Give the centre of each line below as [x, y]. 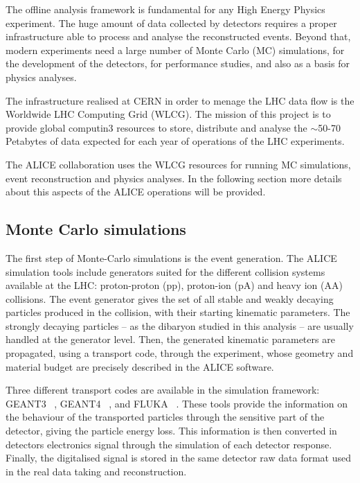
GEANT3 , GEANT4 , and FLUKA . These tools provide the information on [177, 403]
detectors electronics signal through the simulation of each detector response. [169, 444]
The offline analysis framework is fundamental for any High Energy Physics [165, 9]
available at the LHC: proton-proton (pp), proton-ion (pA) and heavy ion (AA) [174, 285]
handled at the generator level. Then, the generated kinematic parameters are [170, 339]
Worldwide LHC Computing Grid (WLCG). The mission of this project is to [168, 114]
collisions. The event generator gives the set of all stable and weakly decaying [170, 298]
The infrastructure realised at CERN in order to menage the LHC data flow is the [180, 100]
